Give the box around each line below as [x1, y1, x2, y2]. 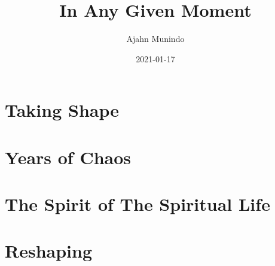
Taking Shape [5, 98, 119, 122]
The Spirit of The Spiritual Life [5, 192, 270, 216]
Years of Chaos [5, 144, 132, 169]
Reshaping [5, 238, 92, 263]
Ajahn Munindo [126, 32, 185, 45]
